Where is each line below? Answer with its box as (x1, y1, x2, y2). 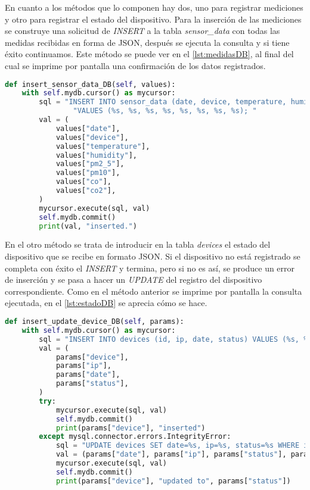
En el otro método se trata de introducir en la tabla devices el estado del (5, 238, 271, 251)
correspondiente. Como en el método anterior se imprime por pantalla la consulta (5, 285, 302, 297)
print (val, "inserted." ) (39, 221, 137, 230)
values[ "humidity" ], (55, 151, 137, 160)
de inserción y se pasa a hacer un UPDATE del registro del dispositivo (5, 273, 262, 286)
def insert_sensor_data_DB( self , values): (5, 80, 176, 89)
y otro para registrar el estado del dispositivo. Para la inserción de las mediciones (5, 13, 302, 25)
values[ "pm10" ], (55, 168, 120, 177)
